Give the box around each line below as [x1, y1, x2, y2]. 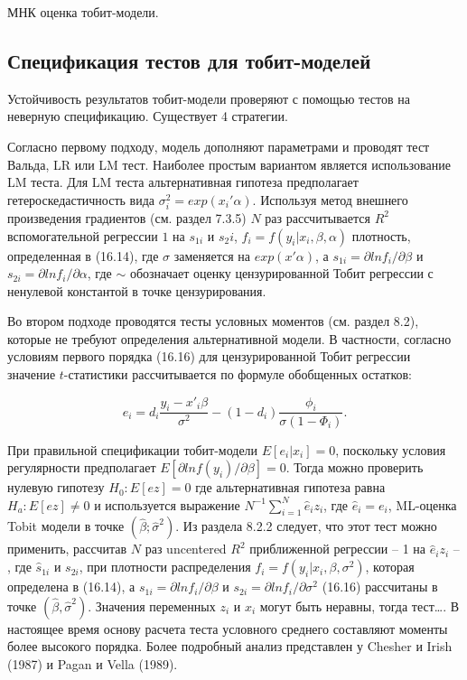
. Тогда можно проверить [285, 458, 424, 477]
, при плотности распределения [79, 557, 251, 576]
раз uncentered [145, 539, 227, 558]
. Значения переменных [88, 596, 216, 615]
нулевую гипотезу [7, 478, 105, 497]
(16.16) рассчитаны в [322, 577, 438, 596]
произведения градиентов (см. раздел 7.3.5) [7, 208, 247, 227]
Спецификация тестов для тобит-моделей [7, 46, 371, 74]
